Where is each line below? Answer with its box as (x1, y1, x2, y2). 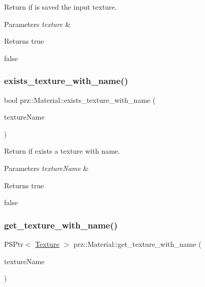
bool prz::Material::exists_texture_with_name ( (4, 94, 156, 105)
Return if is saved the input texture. (4, 2, 117, 12)
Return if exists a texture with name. (4, 146, 120, 156)
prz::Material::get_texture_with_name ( (73, 238, 201, 249)
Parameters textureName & (4, 162, 89, 173)
